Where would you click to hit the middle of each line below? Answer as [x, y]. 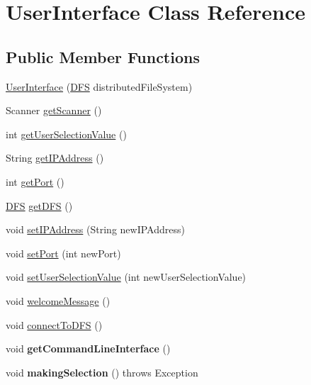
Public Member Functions [103, 56]
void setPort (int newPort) [63, 253]
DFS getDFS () [39, 205]
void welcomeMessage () [58, 300]
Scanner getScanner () [54, 110]
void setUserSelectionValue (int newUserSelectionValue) [126, 277]
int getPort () [35, 181]
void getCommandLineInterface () [88, 348]
